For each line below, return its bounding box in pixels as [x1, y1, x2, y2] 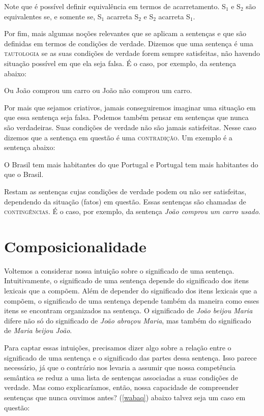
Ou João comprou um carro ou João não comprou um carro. [4, 85, 192, 96]
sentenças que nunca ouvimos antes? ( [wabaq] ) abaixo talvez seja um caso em [4, 392, 246, 402]
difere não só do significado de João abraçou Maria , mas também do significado [4, 315, 251, 325]
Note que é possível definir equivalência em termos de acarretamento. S [4, 1, 226, 11]
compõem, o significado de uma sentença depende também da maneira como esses [4, 295, 259, 306]
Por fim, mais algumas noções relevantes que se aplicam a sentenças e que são [4, 28, 246, 39]
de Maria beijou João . [4, 325, 72, 336]
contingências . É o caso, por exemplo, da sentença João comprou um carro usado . [4, 206, 260, 217]
